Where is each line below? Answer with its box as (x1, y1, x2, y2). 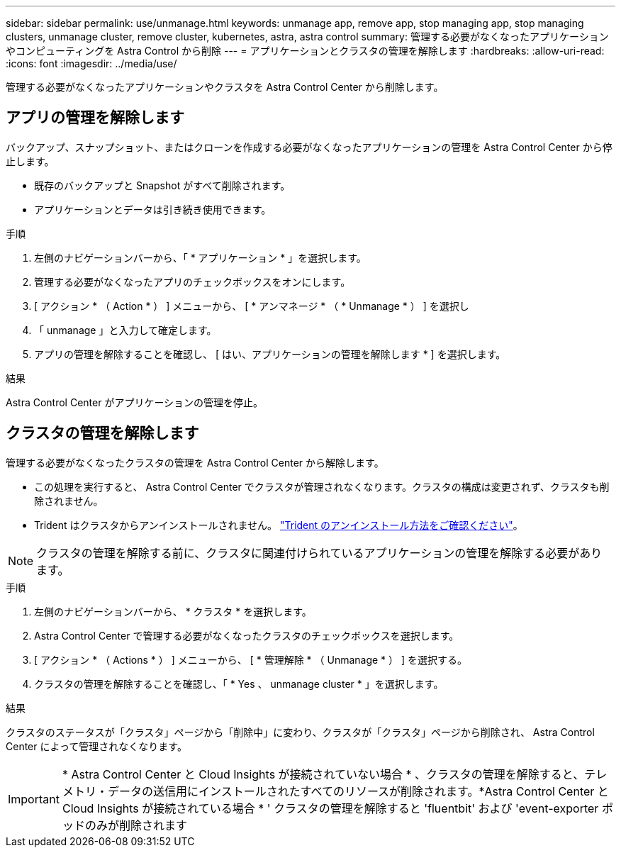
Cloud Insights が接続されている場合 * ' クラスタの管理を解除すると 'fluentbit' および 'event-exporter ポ (62, 801, 613, 815)
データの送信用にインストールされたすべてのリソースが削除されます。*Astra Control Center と (107, 784, 609, 798)
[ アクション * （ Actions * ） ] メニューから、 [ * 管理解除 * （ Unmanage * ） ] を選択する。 (34, 653, 468, 666)
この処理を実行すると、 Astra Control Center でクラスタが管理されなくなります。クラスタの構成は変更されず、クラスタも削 (34, 480, 610, 493)
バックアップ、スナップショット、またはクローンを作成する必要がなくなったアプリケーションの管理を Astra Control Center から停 (6, 140, 612, 153)
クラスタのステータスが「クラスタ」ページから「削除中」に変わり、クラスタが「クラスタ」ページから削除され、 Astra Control (6, 725, 595, 738)
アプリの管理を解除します (6, 108, 184, 127)
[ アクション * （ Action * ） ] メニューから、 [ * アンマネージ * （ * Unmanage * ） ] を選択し (34, 299, 469, 312)
